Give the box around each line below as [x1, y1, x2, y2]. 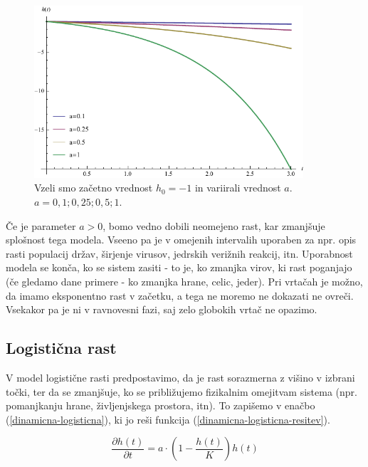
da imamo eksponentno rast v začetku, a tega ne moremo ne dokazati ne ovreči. [6, 288, 354, 303]
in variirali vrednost [194, 180, 281, 195]
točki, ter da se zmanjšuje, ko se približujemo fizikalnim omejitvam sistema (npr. [6, 384, 357, 399]
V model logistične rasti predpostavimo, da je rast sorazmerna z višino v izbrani [6, 370, 355, 385]
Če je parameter [6, 218, 76, 233]
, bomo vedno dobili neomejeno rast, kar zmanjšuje [102, 218, 325, 233]
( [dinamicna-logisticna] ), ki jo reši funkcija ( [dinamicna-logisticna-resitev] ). [6, 411, 330, 426]
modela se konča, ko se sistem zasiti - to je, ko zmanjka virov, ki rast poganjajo [6, 260, 352, 275]
